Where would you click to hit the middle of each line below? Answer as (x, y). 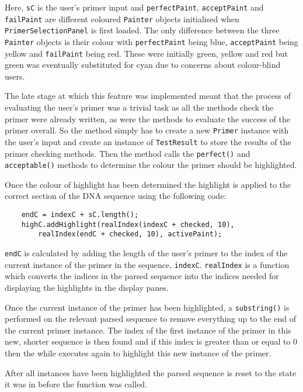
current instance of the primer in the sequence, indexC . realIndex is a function (147, 264)
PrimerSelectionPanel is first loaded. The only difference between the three (142, 30)
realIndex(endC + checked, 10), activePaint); (130, 234)
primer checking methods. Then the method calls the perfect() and (128, 153)
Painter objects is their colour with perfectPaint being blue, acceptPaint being (151, 41)
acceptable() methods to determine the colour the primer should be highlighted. (151, 165)
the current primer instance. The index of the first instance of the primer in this (148, 330)
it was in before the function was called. (76, 384)
